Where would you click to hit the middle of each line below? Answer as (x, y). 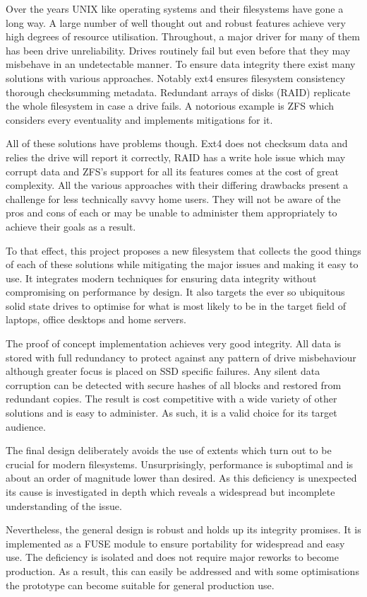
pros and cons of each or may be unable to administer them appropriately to (172, 213)
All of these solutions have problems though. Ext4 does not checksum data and (177, 143)
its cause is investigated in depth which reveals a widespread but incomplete (170, 492)
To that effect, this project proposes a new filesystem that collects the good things (183, 250)
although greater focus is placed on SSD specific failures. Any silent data (163, 371)
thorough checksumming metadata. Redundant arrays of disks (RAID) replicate (178, 92)
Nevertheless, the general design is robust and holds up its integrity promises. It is (183, 529)
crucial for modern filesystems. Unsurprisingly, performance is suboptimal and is (180, 464)
